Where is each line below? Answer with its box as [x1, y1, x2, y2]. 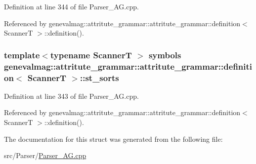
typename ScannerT [50, 48, 132, 61]
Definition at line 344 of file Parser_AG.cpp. [4, 1, 139, 11]
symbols [148, 48, 181, 61]
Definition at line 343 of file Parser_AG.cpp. [4, 90, 139, 101]
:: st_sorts [80, 71, 119, 83]
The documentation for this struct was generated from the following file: [4, 133, 223, 144]
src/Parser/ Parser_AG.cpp [4, 150, 86, 161]
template [4, 48, 40, 61]
